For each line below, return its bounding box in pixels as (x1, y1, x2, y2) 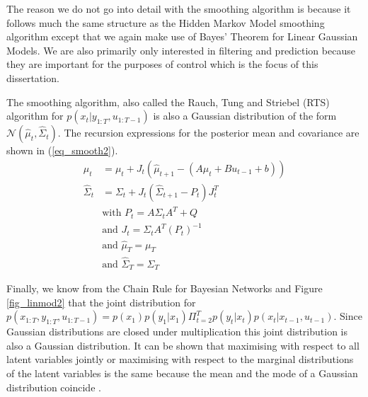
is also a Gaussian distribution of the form (153, 108, 337, 123)
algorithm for (6, 108, 64, 123)
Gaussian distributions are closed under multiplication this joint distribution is (6, 324, 348, 339)
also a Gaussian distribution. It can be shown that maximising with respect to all (6, 338, 360, 352)
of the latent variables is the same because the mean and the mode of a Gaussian (6, 366, 358, 381)
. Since (333, 309, 362, 323)
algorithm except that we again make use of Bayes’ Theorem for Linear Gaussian (6, 29, 358, 44)
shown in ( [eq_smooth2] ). (6, 143, 118, 158)
